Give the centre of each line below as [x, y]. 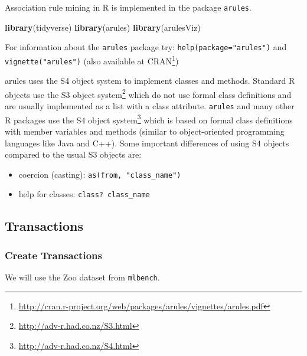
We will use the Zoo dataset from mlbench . [82, 277]
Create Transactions [53, 255]
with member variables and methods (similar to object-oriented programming [145, 131]
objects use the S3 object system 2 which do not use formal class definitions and [148, 93]
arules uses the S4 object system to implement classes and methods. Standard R [150, 81]
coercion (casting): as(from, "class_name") [100, 174]
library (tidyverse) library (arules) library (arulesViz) [103, 27]
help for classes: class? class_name [84, 194]
